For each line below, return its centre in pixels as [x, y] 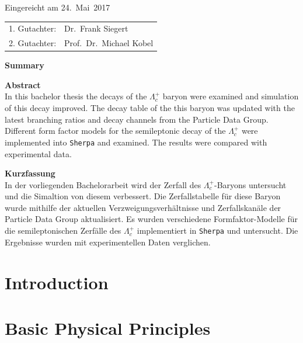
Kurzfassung [30, 173]
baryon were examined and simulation [231, 96]
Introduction [57, 282]
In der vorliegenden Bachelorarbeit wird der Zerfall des [103, 184]
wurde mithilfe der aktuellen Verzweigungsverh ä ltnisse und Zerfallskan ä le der [143, 207]
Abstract [23, 84]
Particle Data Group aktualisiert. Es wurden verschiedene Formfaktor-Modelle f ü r [151, 219]
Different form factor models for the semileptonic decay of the [115, 131]
